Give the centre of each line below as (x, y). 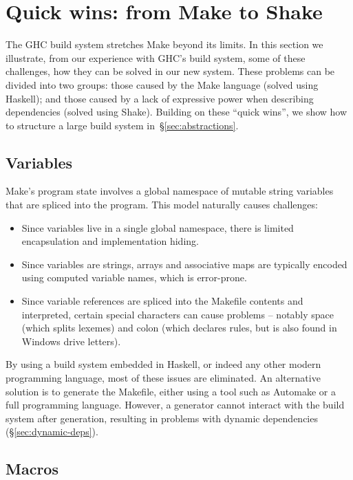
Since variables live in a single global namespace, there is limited (158, 227)
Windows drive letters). (71, 341)
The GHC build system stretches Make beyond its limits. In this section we (164, 44)
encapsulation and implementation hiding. (110, 241)
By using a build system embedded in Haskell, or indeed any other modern (163, 364)
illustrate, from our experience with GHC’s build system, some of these (156, 57)
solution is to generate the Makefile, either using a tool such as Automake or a (171, 391)
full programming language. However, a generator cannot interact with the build (175, 405)
